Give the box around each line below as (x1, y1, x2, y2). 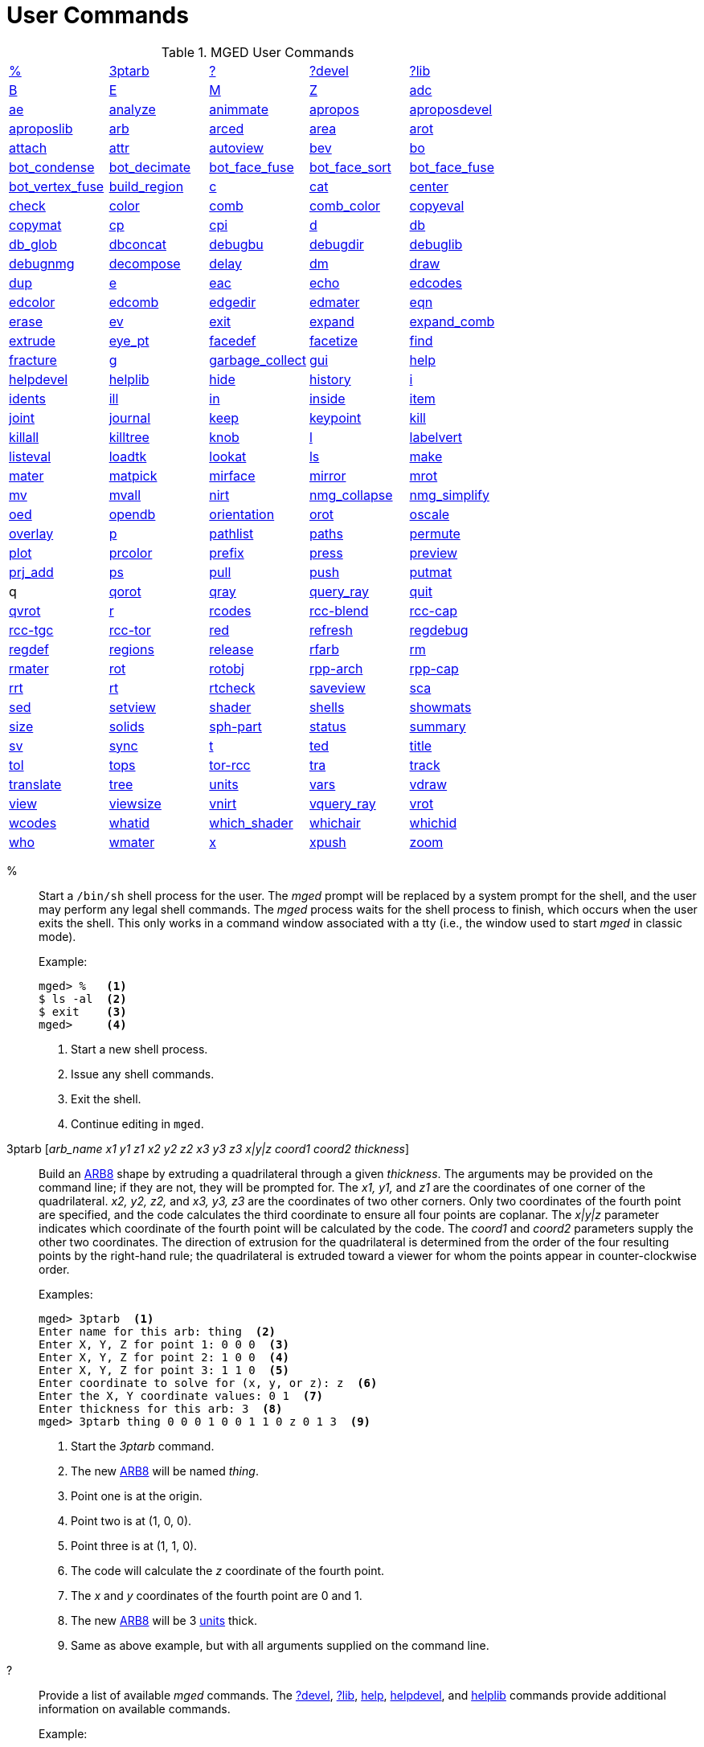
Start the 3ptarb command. (71, 1438, 215, 1453)
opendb (108, 505, 156, 522)
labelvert (409, 428, 463, 445)
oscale (409, 505, 450, 522)
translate (9, 775, 62, 792)
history (309, 370, 351, 387)
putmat (409, 563, 452, 580)
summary (409, 718, 466, 734)
